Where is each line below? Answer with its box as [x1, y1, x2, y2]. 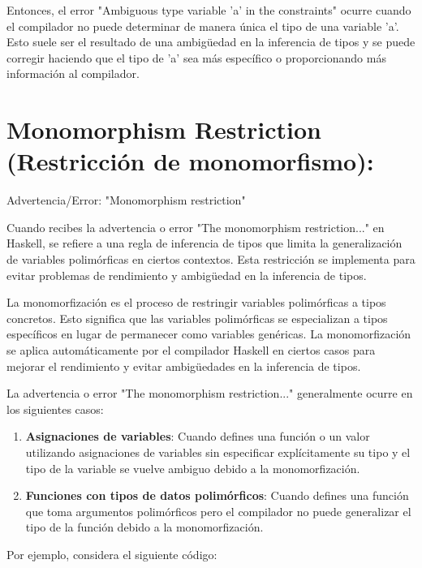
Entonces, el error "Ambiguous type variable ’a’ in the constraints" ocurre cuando [6, 2, 411, 18]
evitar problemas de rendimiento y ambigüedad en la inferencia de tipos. [6, 266, 367, 283]
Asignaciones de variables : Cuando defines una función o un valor [25, 428, 370, 445]
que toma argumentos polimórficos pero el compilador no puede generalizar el [25, 502, 411, 519]
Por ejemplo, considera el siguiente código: [6, 545, 217, 562]
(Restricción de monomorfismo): [6, 144, 374, 178]
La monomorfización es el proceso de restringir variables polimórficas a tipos [6, 294, 386, 311]
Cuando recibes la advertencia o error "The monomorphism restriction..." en [6, 218, 385, 235]
